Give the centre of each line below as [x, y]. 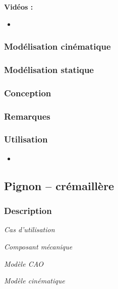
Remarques [27, 116]
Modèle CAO [24, 263]
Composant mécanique [38, 246]
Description [28, 211]
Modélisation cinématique [57, 46]
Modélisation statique [49, 69]
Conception [28, 93]
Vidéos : [19, 7]
